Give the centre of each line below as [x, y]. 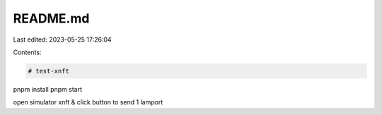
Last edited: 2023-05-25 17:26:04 [63, 40]
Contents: [27, 52]
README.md [51, 18]
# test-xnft [49, 71]
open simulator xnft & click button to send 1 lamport [88, 102]
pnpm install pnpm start [48, 89]
